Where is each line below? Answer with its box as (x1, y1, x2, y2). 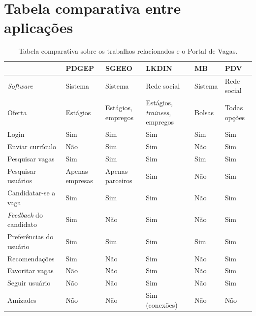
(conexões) (146, 299, 178, 310)
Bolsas (194, 107, 214, 117)
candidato (7, 219, 37, 229)
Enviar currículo (7, 141, 57, 152)
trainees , (146, 107, 171, 117)
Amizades (7, 294, 36, 305)
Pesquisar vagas (7, 153, 55, 163)
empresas (65, 175, 93, 186)
